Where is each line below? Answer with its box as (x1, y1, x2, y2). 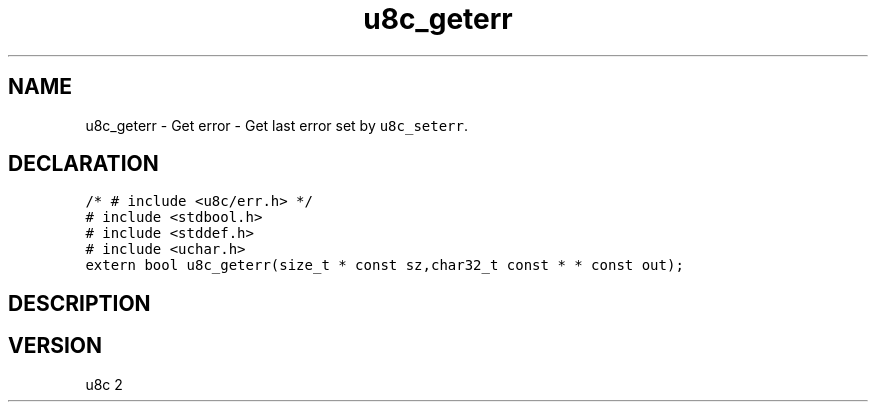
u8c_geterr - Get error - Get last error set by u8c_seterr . (85, 116, 469, 134)
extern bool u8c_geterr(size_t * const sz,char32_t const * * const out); (85, 257, 684, 274)
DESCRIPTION (8, 290, 151, 316)
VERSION (8, 333, 103, 359)
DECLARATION (8, 151, 159, 177)
